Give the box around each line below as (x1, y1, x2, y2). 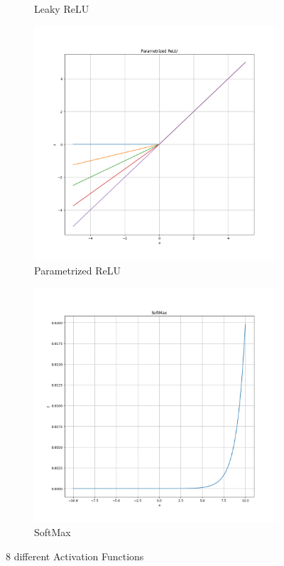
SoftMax (34, 525, 71, 540)
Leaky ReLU (34, 1, 89, 16)
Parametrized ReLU (34, 263, 121, 278)
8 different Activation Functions (6, 548, 144, 563)
